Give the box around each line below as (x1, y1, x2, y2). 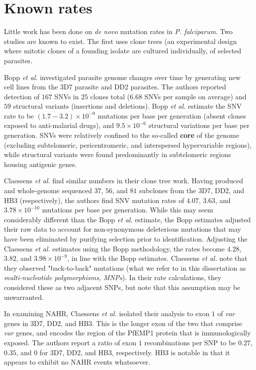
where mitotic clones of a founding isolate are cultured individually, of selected (4, 45, 242, 56)
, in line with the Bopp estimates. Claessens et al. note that (67, 253, 248, 263)
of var (217, 308, 235, 319)
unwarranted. (4, 291, 44, 302)
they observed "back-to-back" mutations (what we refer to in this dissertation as (4, 262, 246, 273)
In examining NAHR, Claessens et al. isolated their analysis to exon (4, 308, 210, 319)
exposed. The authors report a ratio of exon (4, 337, 137, 347)
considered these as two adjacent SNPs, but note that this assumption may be (4, 282, 241, 292)
